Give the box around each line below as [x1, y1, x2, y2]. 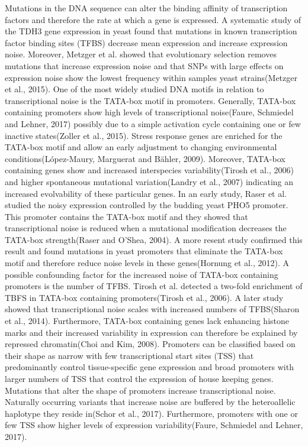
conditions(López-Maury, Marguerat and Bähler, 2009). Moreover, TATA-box [5, 152, 285, 164]
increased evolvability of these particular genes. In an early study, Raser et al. [5, 187, 287, 199]
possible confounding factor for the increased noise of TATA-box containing [5, 268, 278, 280]
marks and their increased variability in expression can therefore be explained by [5, 326, 298, 338]
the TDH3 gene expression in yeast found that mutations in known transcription [5, 25, 297, 37]
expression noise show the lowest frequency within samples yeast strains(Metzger [5, 71, 297, 83]
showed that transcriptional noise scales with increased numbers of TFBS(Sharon [5, 303, 300, 315]
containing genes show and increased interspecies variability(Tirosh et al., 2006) [5, 164, 294, 176]
